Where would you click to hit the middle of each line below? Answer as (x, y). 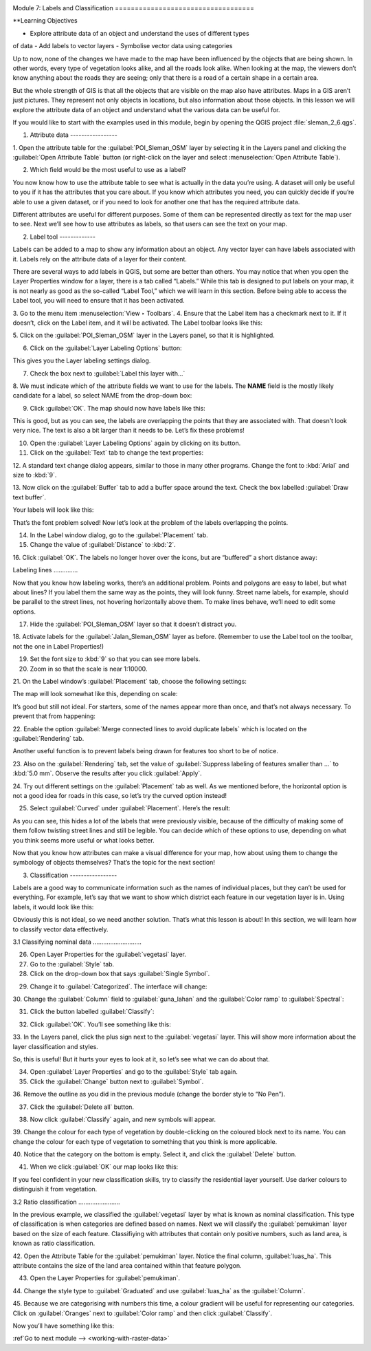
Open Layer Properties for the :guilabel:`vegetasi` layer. (108, 954)
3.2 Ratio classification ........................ (66, 1202)
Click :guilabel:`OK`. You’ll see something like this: (100, 1024)
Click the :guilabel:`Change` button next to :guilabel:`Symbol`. (117, 1081)
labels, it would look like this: (53, 907)
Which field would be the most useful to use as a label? (108, 170)
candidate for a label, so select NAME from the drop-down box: (102, 396)
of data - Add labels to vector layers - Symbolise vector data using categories (123, 46)
